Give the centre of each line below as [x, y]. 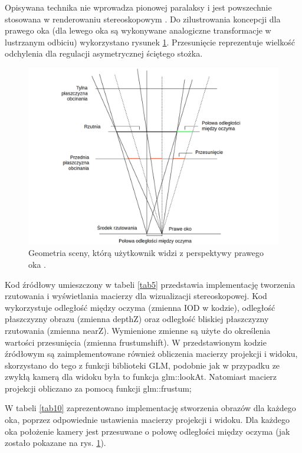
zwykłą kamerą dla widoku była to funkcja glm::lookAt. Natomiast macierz [141, 377]
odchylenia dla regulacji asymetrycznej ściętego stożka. [104, 53]
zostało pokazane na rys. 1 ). [55, 443]
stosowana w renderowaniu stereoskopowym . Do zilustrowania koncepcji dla [143, 19]
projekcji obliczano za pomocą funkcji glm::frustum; [98, 388]
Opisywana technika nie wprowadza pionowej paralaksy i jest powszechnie [138, 7]
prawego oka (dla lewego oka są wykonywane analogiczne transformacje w [138, 30]
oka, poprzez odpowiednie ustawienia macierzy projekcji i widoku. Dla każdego [147, 420]
